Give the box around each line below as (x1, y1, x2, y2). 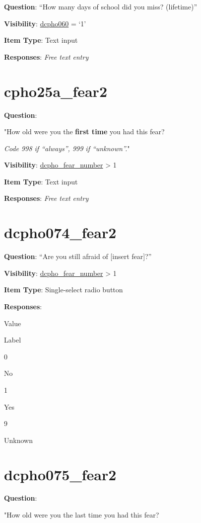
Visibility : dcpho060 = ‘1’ (4, 18, 86, 28)
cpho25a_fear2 (4, 81, 107, 101)
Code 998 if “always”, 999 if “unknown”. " (4, 143, 130, 153)
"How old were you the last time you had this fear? (4, 510, 159, 520)
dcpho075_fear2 (4, 464, 117, 484)
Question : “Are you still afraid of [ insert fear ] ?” (4, 251, 152, 261)
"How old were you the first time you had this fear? (4, 126, 165, 137)
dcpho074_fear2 (4, 222, 117, 243)
